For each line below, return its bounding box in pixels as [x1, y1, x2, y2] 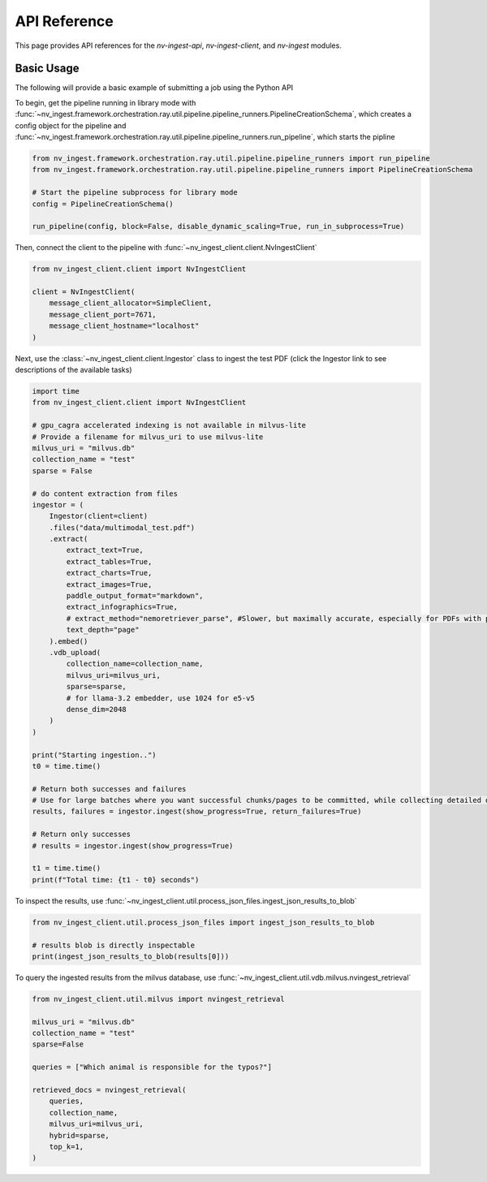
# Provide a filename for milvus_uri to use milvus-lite [32, 432, 264, 442]
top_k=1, [49, 1142, 84, 1151]
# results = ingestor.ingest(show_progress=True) [32, 841, 234, 850]
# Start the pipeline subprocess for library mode [32, 188, 239, 197]
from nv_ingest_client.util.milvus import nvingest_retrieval [32, 994, 285, 1003]
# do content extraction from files [32, 489, 179, 498]
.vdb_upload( [49, 648, 101, 657]
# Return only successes [32, 830, 131, 839]
